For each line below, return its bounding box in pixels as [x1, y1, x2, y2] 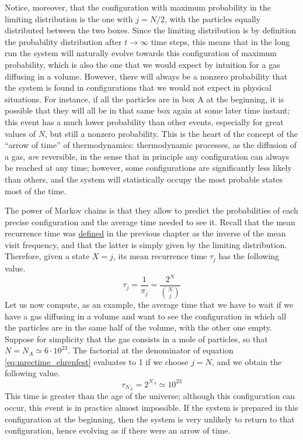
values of [5, 127, 36, 139]
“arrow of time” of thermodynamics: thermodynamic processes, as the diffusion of [5, 139, 297, 151]
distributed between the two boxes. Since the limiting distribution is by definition [5, 24, 296, 36]
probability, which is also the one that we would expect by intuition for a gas [5, 58, 280, 70]
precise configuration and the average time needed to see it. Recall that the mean [5, 215, 295, 228]
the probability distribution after [5, 35, 122, 47]
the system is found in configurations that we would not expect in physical [5, 81, 271, 94]
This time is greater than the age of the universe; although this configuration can [5, 390, 295, 402]
